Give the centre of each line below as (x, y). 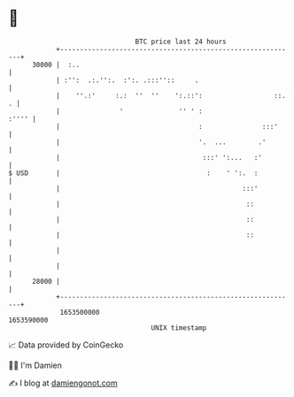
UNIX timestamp (179, 328)
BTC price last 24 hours (181, 42)
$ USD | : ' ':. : (133, 173)
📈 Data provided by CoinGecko (66, 345)
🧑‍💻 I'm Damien (35, 365)
